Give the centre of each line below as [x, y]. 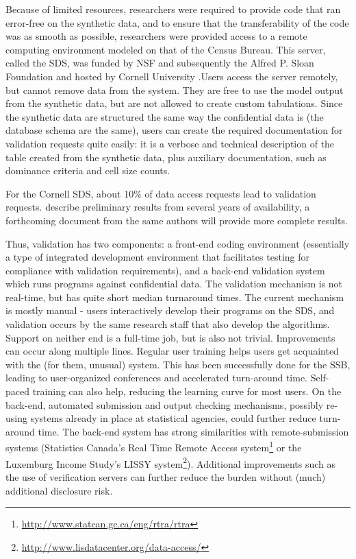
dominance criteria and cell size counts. [88, 170]
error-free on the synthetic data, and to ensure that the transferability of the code [177, 22]
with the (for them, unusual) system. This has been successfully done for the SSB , [178, 364]
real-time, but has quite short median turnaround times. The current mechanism [175, 297]
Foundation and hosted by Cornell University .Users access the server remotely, [172, 76]
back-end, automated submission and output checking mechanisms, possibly [165, 404]
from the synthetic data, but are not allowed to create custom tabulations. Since [174, 103]
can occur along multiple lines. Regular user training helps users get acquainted [172, 351]
